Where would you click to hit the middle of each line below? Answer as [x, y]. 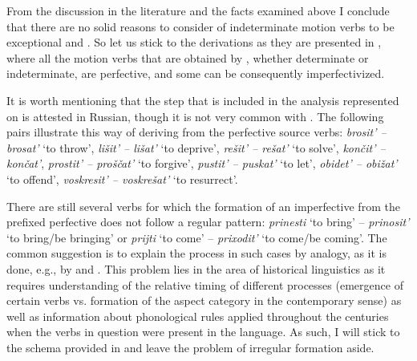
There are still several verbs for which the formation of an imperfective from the [203, 206]
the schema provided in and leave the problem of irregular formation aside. [190, 347]
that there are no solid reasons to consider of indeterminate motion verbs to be [200, 26]
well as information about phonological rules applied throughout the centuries [198, 316]
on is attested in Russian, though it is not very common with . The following [195, 116]
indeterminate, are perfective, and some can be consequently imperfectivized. [196, 73]
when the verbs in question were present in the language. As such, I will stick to [203, 332]
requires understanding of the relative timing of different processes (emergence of [205, 284]
